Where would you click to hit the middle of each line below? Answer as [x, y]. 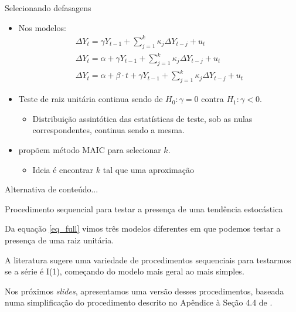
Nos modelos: [42, 27]
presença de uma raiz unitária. [59, 240]
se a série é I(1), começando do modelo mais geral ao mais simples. [125, 271]
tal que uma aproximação [148, 169]
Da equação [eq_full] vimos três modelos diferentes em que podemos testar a [143, 228]
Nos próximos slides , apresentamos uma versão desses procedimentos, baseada [144, 291]
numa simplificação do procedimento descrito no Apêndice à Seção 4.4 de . [139, 302]
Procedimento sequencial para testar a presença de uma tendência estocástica [144, 208]
